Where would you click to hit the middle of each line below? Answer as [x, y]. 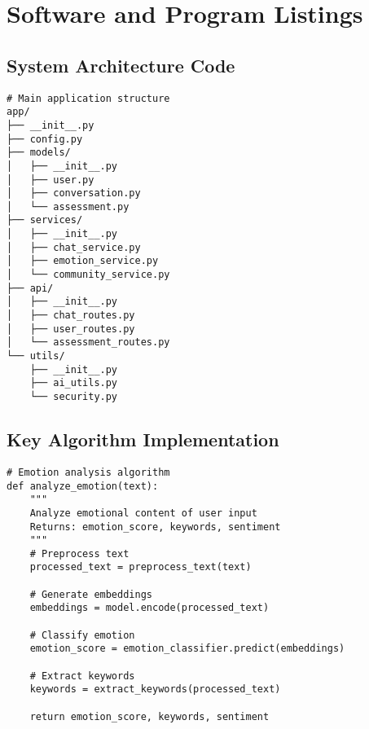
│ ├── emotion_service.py [83, 261]
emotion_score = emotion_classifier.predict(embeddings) [187, 649]
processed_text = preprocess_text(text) [141, 567]
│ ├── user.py [51, 180]
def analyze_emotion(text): [83, 486]
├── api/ [30, 288]
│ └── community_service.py [88, 275]
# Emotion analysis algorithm [88, 472]
